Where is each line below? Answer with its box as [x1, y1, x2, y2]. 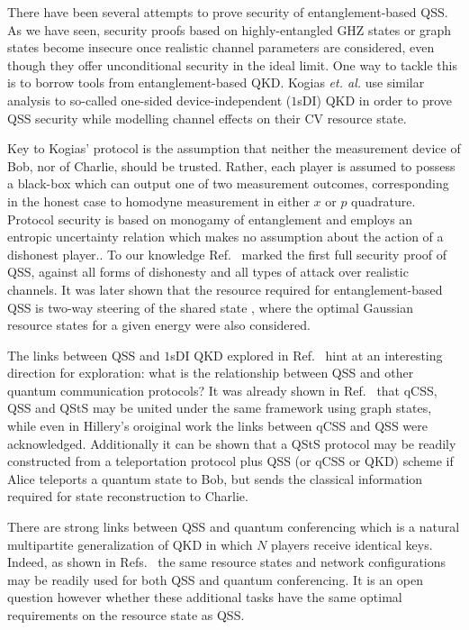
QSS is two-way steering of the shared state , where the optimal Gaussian [7, 297, 413, 316]
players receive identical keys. [271, 534, 433, 553]
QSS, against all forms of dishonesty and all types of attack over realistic [7, 262, 409, 281]
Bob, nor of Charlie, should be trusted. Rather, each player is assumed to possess [7, 156, 455, 175]
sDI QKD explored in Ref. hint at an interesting [170, 345, 443, 364]
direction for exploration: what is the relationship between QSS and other [7, 363, 414, 382]
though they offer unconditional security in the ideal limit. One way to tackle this [7, 55, 457, 74]
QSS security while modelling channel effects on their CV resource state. [7, 108, 407, 127]
